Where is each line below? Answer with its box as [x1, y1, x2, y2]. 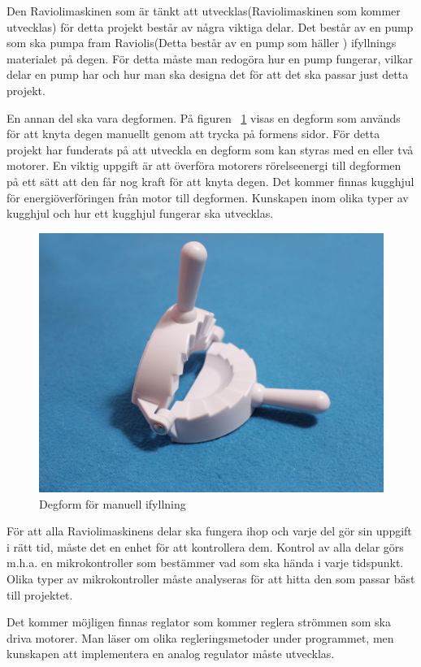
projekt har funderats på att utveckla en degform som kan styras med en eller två [7, 141, 414, 158]
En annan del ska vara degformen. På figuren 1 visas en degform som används [7, 109, 401, 126]
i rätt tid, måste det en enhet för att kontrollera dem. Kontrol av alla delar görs [7, 538, 404, 555]
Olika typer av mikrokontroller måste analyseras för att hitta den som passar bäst [7, 570, 415, 587]
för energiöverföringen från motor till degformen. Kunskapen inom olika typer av [7, 188, 409, 206]
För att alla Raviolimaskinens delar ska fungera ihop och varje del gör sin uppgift [7, 522, 412, 539]
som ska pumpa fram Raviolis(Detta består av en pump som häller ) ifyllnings [7, 34, 397, 51]
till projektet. [7, 586, 73, 603]
